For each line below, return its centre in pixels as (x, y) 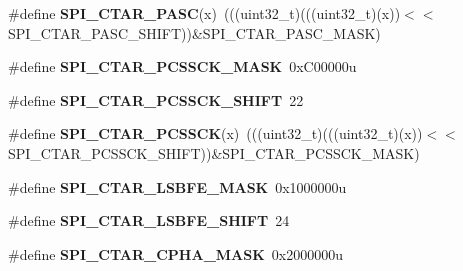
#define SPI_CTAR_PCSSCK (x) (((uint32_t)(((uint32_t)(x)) (215, 133)
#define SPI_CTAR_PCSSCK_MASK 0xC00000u (182, 66)
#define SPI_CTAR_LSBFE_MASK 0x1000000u (177, 186)
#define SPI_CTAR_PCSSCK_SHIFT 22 (156, 99)
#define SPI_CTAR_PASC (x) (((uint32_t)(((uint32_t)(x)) (204, 13)
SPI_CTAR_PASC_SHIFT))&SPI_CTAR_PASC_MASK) (194, 32)
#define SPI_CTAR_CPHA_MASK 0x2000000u (176, 253)
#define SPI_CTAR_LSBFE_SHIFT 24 (149, 220)
